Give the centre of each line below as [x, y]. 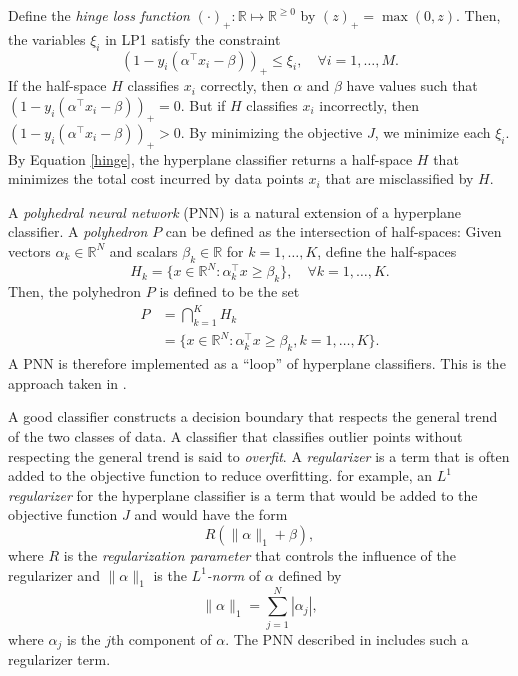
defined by [310, 574]
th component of [161, 638]
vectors [29, 250]
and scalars [143, 250]
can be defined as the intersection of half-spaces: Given [333, 231]
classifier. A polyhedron [78, 231]
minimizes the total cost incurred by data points [156, 178]
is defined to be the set [229, 291]
